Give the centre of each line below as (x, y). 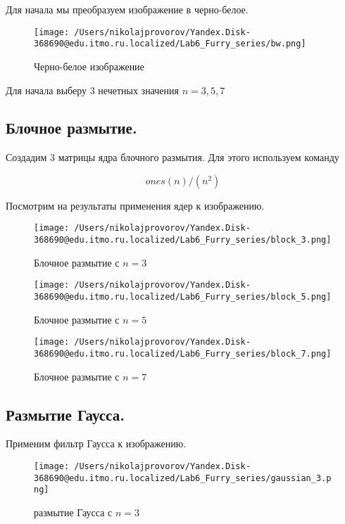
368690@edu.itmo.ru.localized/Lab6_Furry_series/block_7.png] (183, 353)
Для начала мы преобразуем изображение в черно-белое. (127, 9)
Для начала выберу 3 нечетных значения (92, 90)
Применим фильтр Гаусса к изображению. (96, 443)
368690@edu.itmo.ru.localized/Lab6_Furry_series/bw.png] (170, 44)
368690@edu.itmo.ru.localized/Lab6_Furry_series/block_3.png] (183, 240)
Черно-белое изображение (89, 66)
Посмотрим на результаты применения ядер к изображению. (135, 205)
